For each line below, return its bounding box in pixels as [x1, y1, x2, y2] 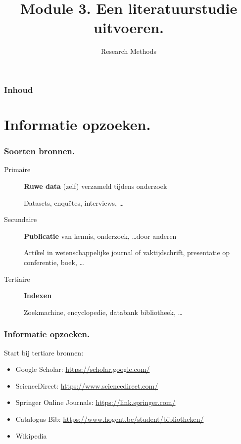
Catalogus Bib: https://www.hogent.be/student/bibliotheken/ [15, 413, 204, 424]
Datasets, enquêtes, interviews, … [24, 197, 124, 208]
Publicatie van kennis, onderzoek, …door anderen [24, 230, 177, 241]
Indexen [24, 290, 52, 301]
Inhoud [4, 83, 33, 95]
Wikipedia [15, 430, 47, 441]
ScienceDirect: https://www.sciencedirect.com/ [15, 380, 158, 391]
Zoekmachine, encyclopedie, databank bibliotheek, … [24, 307, 183, 317]
